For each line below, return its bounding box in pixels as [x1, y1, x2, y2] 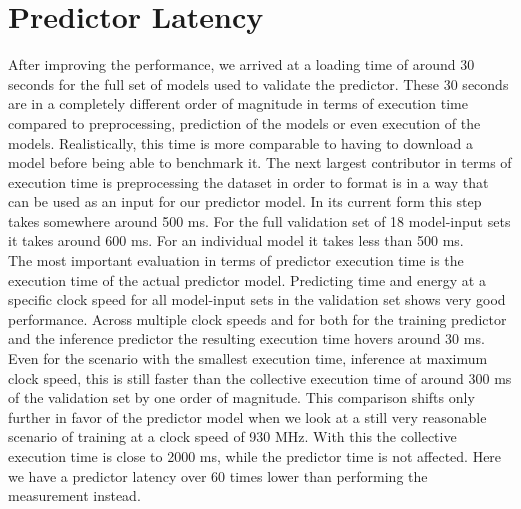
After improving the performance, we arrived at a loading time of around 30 [8, 54, 475, 75]
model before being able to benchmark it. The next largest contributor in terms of [8, 152, 512, 173]
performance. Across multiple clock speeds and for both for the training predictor [8, 308, 507, 329]
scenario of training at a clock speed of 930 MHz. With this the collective [8, 426, 457, 447]
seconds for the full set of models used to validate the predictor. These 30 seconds [8, 73, 509, 94]
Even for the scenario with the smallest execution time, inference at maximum [8, 348, 488, 369]
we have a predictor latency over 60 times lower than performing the [8, 465, 428, 486]
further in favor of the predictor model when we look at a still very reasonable [8, 406, 487, 427]
